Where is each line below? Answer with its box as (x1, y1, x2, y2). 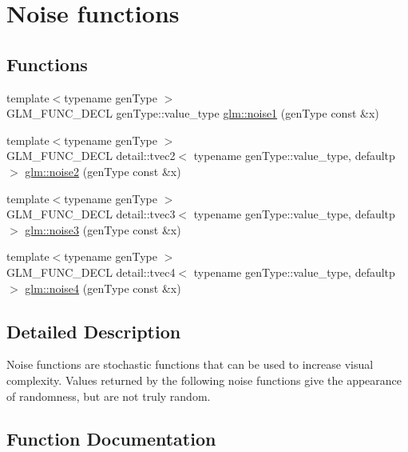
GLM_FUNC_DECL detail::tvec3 (6, 206, 176, 222)
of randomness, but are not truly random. (6, 387, 211, 404)
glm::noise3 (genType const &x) (25, 221, 181, 238)
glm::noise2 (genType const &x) (25, 162, 181, 179)
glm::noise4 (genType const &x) (25, 279, 181, 296)
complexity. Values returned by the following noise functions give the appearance (6, 371, 402, 388)
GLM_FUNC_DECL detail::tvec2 (6, 147, 176, 164)
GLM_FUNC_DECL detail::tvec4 (6, 263, 176, 280)
